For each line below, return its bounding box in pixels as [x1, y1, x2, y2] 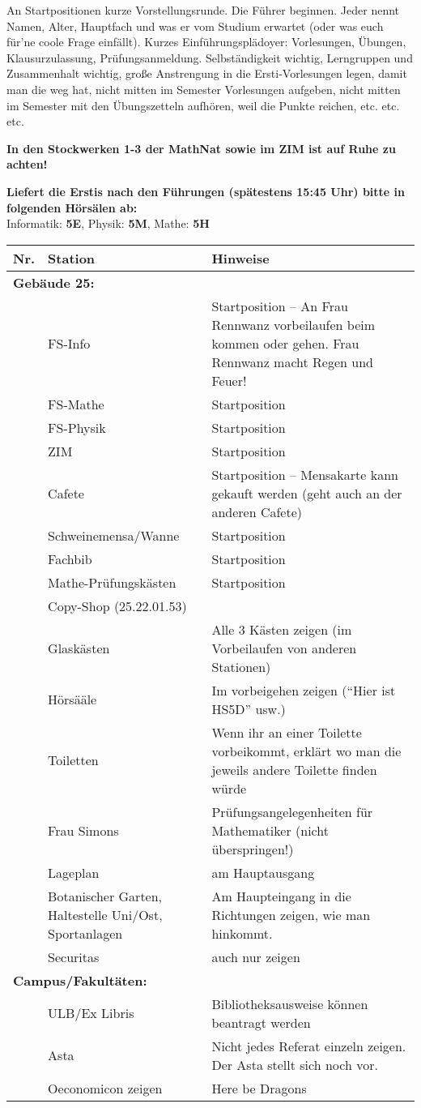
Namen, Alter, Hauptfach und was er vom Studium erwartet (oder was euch [6, 17, 384, 34]
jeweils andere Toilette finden [211, 759, 377, 779]
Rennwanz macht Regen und [211, 352, 373, 371]
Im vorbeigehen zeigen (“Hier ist [211, 680, 396, 699]
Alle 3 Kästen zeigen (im [211, 619, 352, 639]
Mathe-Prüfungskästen [48, 572, 176, 592]
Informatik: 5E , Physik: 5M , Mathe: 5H [6, 215, 210, 232]
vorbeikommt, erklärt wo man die [211, 741, 402, 760]
